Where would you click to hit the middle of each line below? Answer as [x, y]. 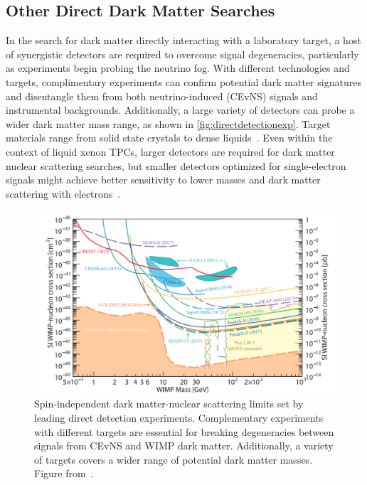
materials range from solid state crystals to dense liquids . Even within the [169, 138]
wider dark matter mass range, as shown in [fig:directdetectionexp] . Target [168, 123]
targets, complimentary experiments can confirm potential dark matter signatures [183, 81]
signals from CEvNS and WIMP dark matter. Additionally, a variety [184, 446]
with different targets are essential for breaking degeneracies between [184, 431]
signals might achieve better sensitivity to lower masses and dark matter [163, 180]
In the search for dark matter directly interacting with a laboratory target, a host [183, 40]
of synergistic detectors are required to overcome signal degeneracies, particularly [182, 54]
